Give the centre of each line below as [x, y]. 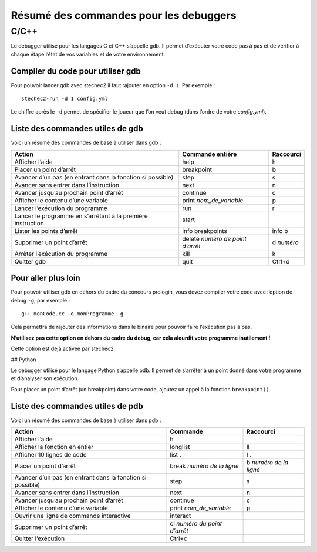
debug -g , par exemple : [41, 300]
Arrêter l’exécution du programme [61, 254]
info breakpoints [205, 231]
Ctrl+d [281, 261]
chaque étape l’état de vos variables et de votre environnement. [88, 54]
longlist [180, 447]
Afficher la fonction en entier [54, 447]
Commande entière [210, 154]
